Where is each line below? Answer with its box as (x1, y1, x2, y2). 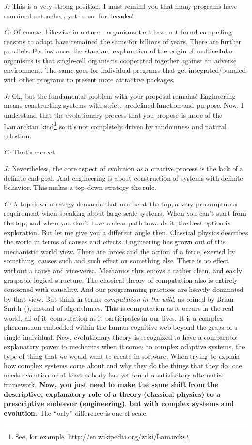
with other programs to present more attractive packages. (4, 74, 175, 85)
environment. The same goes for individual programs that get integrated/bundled (4, 65, 246, 75)
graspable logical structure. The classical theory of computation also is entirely (4, 274, 238, 285)
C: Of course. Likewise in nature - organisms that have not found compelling (4, 27, 232, 37)
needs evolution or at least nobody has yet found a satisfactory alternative (4, 370, 225, 380)
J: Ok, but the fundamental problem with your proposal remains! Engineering (4, 90, 236, 101)
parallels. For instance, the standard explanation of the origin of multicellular (4, 46, 234, 56)
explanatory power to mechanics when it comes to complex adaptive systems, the (4, 341, 245, 351)
